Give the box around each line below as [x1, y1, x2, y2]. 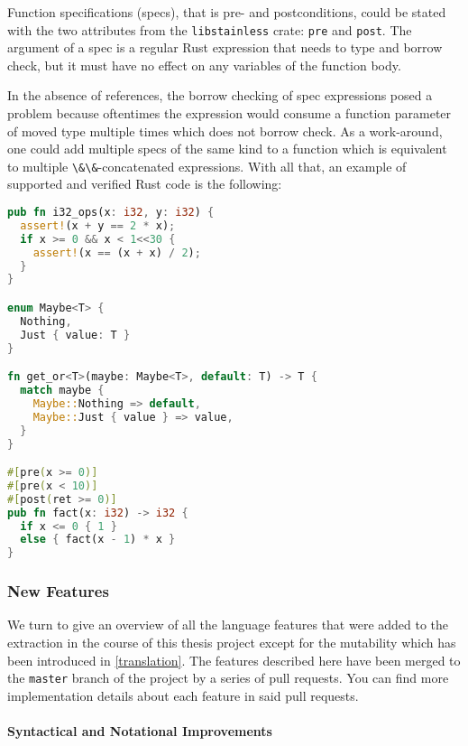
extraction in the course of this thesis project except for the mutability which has [7, 632, 456, 651]
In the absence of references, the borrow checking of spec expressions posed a [7, 86, 433, 105]
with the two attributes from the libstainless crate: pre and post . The [7, 20, 412, 39]
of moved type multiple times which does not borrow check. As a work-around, [7, 121, 443, 140]
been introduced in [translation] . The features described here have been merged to [7, 650, 461, 669]
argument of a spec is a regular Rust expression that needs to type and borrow [7, 38, 443, 57]
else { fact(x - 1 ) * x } [20, 533, 176, 546]
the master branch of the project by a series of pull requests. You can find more [7, 668, 449, 687]
